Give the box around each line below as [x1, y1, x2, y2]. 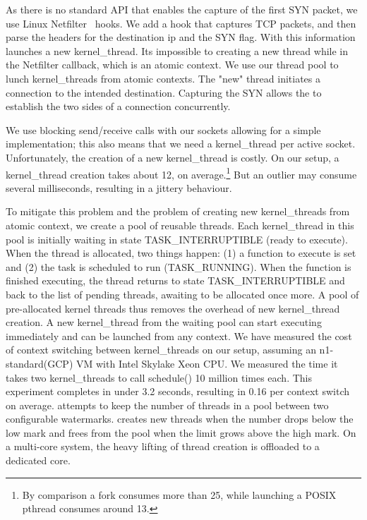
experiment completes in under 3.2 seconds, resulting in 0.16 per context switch [6, 384, 350, 399]
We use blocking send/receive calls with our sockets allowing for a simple [6, 122, 321, 137]
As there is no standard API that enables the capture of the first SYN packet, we [6, 2, 358, 16]
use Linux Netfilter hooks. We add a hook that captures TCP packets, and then [6, 16, 356, 30]
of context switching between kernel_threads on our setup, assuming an [6, 342, 316, 357]
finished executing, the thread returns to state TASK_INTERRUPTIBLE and [6, 273, 345, 288]
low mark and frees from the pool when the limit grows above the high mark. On [6, 425, 356, 440]
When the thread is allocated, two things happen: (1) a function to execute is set [6, 246, 356, 260]
